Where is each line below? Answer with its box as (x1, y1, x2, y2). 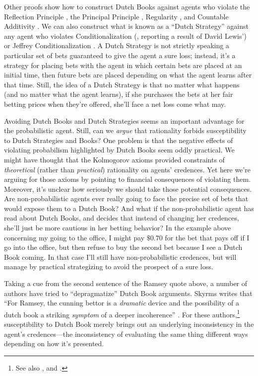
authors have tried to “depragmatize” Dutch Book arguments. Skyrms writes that (4, 288, 253, 298)
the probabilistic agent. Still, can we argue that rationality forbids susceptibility (4, 125, 247, 136)
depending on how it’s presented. (4, 338, 104, 349)
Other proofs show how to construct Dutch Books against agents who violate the (4, 1, 250, 11)
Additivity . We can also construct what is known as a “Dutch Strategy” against (4, 21, 249, 31)
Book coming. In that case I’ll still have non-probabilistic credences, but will (4, 251, 237, 262)
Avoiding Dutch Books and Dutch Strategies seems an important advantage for (4, 115, 245, 126)
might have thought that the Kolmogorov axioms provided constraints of (4, 154, 225, 164)
